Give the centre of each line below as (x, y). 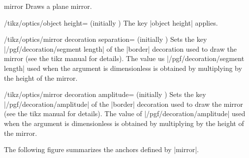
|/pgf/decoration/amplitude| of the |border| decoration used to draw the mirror (124, 104)
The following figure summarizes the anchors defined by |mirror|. (101, 149)
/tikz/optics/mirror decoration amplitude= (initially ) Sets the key (105, 94)
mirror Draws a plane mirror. (48, 6)
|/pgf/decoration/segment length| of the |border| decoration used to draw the (120, 48)
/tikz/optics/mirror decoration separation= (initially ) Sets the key (106, 39)
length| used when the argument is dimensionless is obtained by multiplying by (123, 68)
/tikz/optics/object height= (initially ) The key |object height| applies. (111, 22)
